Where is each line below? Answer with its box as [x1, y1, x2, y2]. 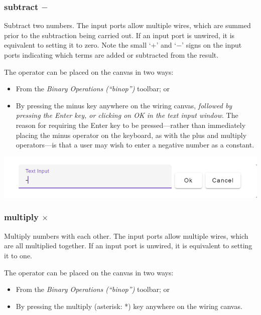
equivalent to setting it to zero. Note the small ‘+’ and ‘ [4, 40, 177, 50]
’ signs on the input [182, 40, 242, 50]
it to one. [4, 250, 32, 260]
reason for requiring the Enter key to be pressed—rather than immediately [16, 119, 246, 130]
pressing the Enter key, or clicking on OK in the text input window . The [16, 110, 238, 120]
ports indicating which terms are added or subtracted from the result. [4, 50, 219, 60]
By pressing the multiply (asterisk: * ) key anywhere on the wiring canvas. [16, 300, 242, 311]
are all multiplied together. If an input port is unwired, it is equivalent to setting [4, 240, 252, 251]
